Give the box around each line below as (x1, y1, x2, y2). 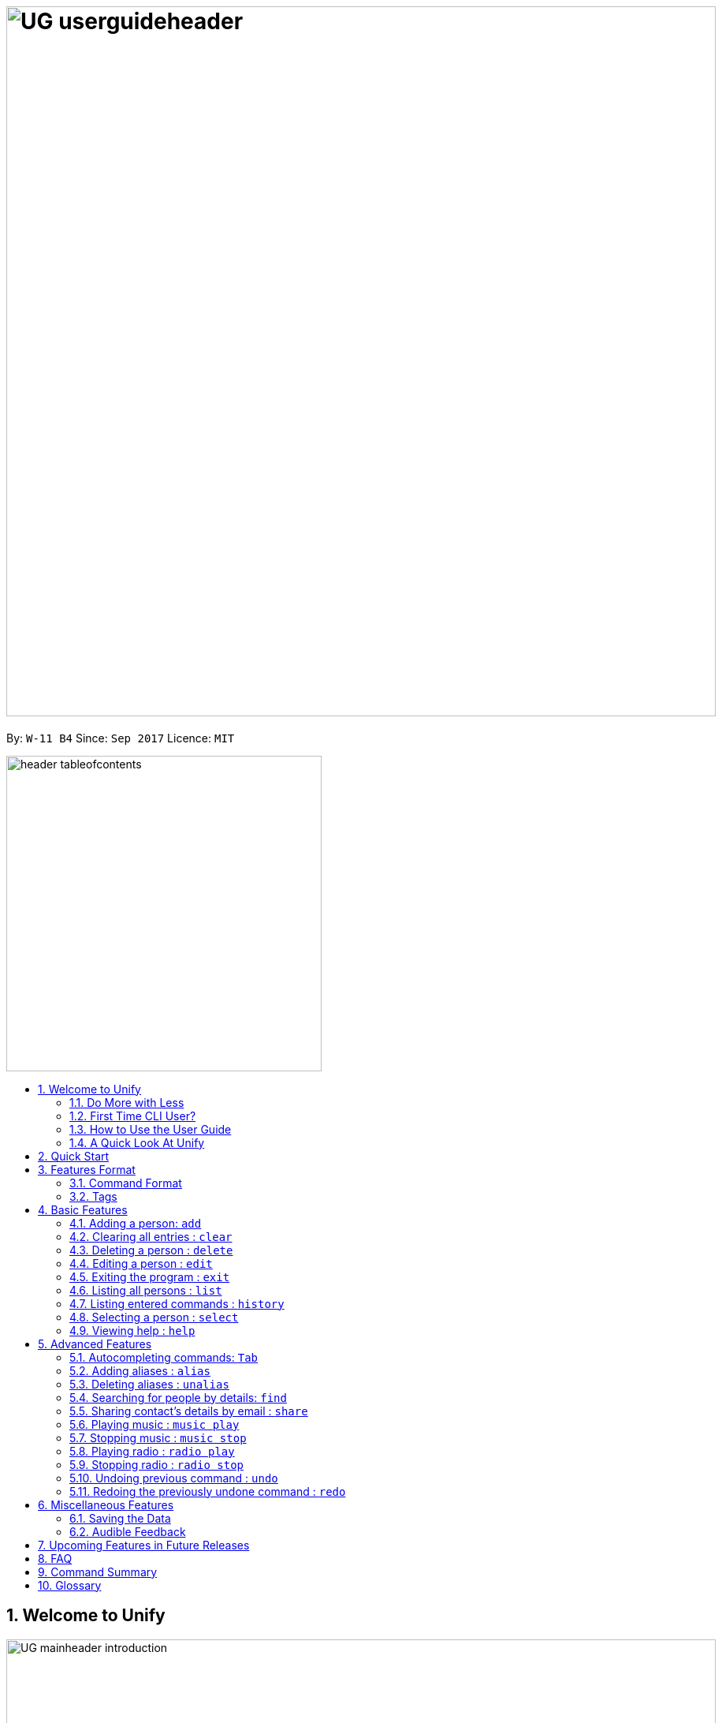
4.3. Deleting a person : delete (69, 1243, 233, 1257)
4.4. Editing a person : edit (69, 1256, 213, 1270)
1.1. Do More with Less (69, 1095, 184, 1109)
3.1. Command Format (69, 1175, 182, 1190)
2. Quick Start (38, 1149, 110, 1163)
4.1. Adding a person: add (69, 1216, 202, 1230)
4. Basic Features (38, 1202, 128, 1217)
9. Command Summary (38, 1564, 158, 1579)
